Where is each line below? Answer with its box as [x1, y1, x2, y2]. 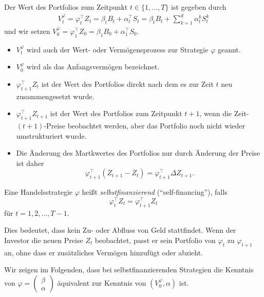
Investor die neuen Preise [4, 234, 83, 245]
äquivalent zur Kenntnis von [57, 277, 146, 288]
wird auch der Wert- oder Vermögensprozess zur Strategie [26, 44, 209, 54]
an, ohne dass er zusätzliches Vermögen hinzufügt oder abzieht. [4, 247, 203, 257]
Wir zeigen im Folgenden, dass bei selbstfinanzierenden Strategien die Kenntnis [4, 264, 254, 275]
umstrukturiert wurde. [16, 130, 87, 141]
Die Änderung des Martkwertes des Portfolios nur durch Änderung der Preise [16, 147, 260, 158]
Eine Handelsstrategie [4, 187, 72, 197]
